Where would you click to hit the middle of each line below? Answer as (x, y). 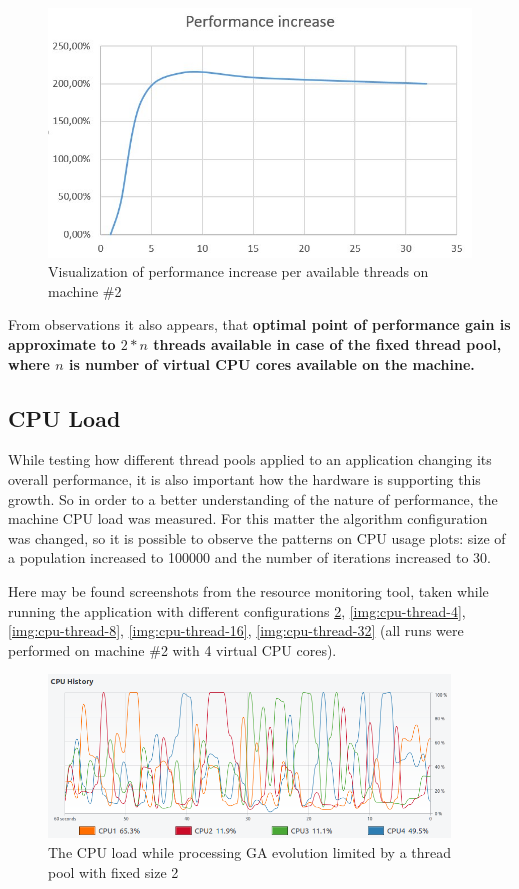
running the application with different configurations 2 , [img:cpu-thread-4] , (237, 610)
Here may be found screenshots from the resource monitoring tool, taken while (248, 590)
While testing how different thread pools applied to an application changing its (250, 459)
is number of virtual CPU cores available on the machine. (272, 363)
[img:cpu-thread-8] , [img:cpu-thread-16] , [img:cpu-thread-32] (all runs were (236, 630)
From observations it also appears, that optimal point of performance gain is (259, 324)
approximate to (62, 344)
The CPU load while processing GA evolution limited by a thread (250, 852)
